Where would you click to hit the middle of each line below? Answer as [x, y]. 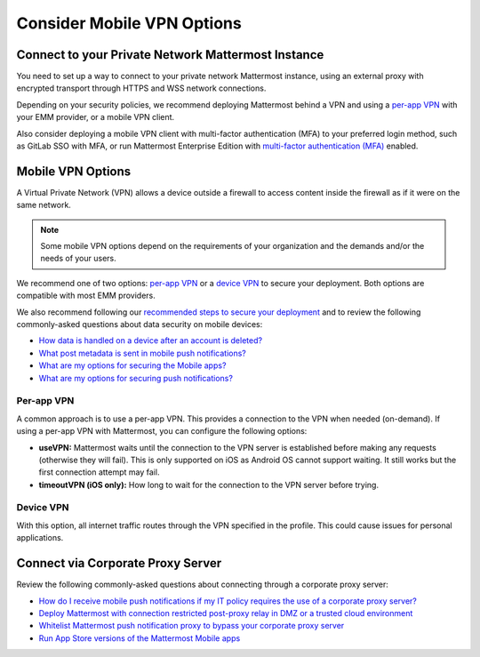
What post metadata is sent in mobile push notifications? [142, 353]
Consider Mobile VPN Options [129, 23]
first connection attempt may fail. [99, 472]
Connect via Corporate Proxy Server [119, 563]
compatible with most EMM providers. [86, 296]
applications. [40, 538]
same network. [44, 205]
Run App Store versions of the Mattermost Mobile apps [140, 638]
